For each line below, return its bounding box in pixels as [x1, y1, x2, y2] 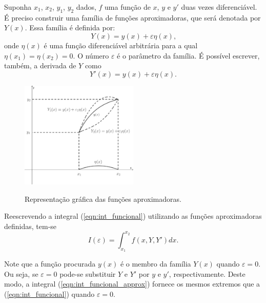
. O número [73, 50, 109, 61]
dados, [76, 2, 96, 12]
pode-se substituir [59, 268, 116, 279]
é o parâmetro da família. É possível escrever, [117, 50, 260, 61]
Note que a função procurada [4, 258, 96, 269]
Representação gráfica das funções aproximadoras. [25, 193, 181, 204]
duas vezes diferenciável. [181, 2, 257, 12]
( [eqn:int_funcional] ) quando [4, 288, 95, 299]
